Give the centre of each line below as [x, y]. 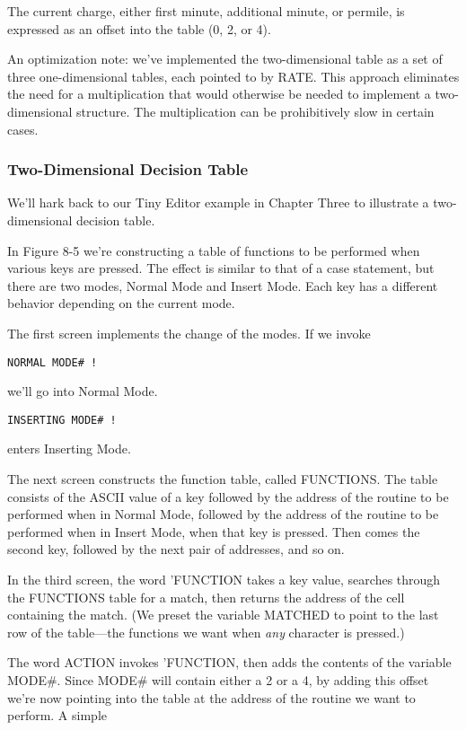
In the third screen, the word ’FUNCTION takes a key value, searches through [224, 579]
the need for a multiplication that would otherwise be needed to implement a [219, 94]
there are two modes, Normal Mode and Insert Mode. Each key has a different [223, 285]
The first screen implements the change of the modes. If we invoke [189, 333]
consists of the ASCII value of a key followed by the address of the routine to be [228, 496]
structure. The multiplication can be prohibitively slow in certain [255, 111]
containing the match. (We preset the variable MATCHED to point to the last [223, 615]
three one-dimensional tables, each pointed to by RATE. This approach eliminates [233, 76]
